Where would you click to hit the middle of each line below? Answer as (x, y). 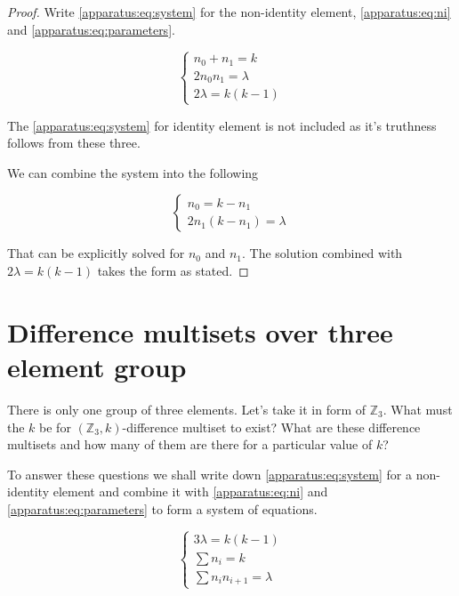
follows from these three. (74, 143)
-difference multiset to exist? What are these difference (271, 427)
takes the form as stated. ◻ (173, 271)
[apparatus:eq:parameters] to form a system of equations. (162, 508)
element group (97, 367)
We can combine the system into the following (133, 172)
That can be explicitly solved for (96, 253)
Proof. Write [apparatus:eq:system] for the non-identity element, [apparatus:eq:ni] (229, 12)
